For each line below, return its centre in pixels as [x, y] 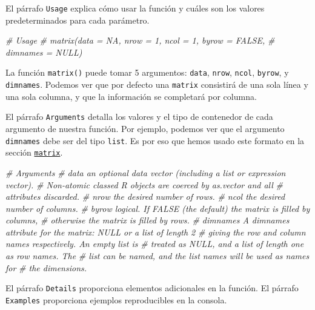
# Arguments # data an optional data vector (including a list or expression [146, 172]
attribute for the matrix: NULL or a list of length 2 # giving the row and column [156, 232]
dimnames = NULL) [44, 52]
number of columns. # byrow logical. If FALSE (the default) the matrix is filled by [158, 208]
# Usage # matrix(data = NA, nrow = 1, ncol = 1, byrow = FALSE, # [140, 40]
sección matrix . [34, 152]
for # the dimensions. [46, 267]
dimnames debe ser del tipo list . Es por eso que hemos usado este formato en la [155, 140]
